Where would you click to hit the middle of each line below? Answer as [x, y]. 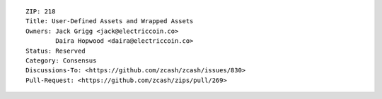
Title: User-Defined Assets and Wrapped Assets [110, 21]
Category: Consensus [61, 60]
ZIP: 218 [41, 12]
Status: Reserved [56, 51]
